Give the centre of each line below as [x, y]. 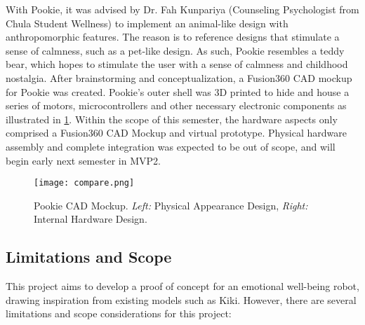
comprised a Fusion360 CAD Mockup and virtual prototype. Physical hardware [177, 133]
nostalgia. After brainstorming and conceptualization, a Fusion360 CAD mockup [179, 77]
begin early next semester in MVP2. [83, 160]
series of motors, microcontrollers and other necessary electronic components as [176, 105]
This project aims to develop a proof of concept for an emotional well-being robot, [182, 286]
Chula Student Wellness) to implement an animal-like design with [147, 23]
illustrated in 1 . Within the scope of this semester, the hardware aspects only [172, 119]
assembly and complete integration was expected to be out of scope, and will [171, 146]
